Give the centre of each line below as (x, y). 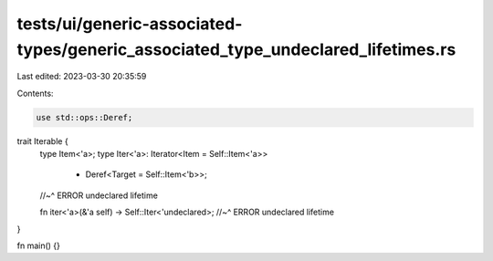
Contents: (35, 93)
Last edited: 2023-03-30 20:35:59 (82, 77)
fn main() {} (39, 245)
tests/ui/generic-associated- (130, 24)
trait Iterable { (42, 141)
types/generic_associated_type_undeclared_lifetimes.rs (236, 49)
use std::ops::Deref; (84, 117)
